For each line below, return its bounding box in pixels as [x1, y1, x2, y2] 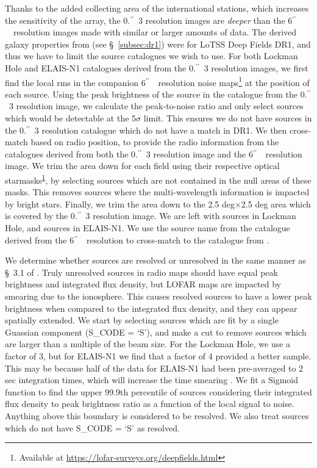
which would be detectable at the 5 [5, 112, 137, 124]
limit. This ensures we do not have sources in [143, 112, 312, 124]
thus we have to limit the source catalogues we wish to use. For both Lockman [5, 49, 298, 62]
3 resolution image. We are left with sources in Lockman [85, 209, 296, 222]
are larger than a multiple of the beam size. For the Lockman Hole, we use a [5, 337, 291, 350]
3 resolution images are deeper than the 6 [138, 13, 293, 26]
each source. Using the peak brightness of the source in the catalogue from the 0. [5, 87, 307, 100]
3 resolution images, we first [204, 61, 308, 74]
